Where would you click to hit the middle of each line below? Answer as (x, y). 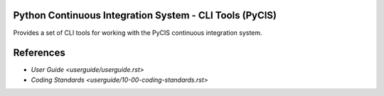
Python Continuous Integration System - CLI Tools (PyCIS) (145, 15)
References (39, 53)
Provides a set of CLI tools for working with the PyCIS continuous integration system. (138, 33)
